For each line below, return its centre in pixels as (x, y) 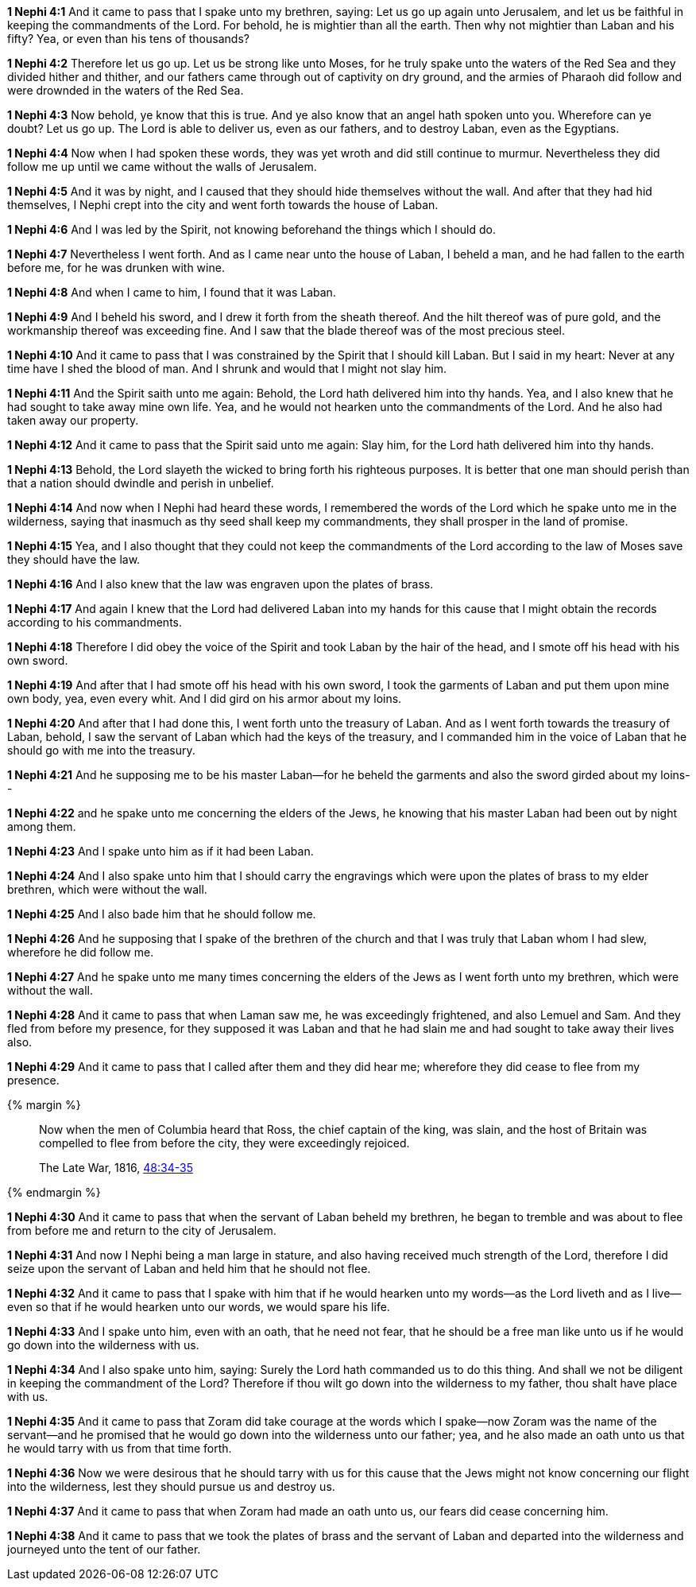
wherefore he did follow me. (81, 952)
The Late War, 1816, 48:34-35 (116, 1168)
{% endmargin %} (54, 1192)
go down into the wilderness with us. (103, 1345)
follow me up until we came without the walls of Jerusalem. (162, 167)
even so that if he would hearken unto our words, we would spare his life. (199, 1307)
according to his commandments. (95, 622)
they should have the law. (74, 559)
